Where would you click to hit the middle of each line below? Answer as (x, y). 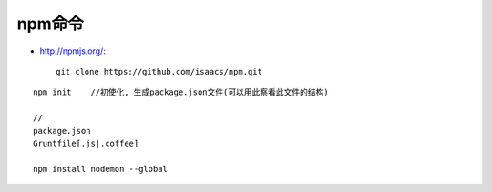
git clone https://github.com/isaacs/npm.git (159, 71)
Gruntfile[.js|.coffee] (86, 143)
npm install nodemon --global (101, 169)
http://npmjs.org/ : (73, 51)
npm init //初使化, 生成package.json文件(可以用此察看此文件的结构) (181, 92)
